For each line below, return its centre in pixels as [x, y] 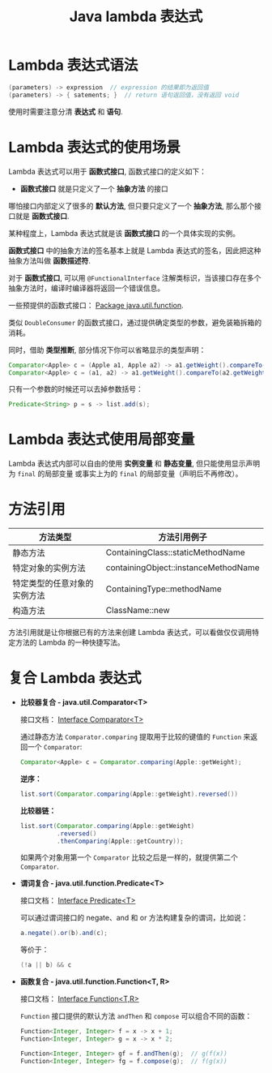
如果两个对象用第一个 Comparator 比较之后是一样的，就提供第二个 [129, 857]
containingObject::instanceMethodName [183, 568]
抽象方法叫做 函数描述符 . [49, 260]
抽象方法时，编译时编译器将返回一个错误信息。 [86, 288]
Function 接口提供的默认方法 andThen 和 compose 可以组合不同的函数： [136, 1016]
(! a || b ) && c [46, 965]
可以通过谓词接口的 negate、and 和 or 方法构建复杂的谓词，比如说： [134, 918]
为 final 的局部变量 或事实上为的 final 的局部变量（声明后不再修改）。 [125, 474]
